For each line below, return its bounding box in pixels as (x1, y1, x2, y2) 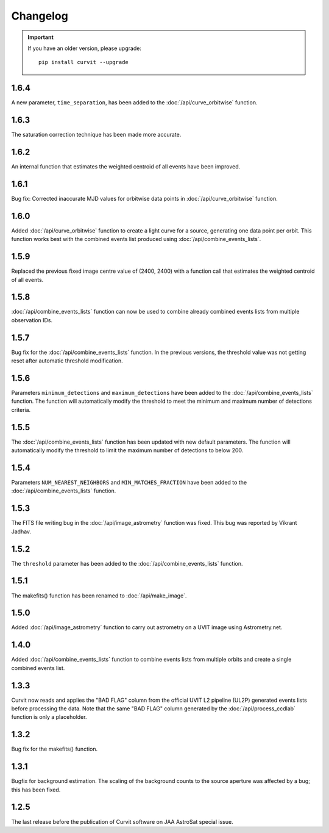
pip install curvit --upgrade (38, 59, 129, 66)
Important (27, 34, 54, 41)
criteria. (11, 406, 31, 413)
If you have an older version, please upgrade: (27, 45, 141, 52)
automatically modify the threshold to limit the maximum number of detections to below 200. (11, 447, 244, 454)
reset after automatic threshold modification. (11, 357, 123, 364)
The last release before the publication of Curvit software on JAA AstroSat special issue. (11, 818, 234, 825)
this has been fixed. (11, 786, 61, 793)
